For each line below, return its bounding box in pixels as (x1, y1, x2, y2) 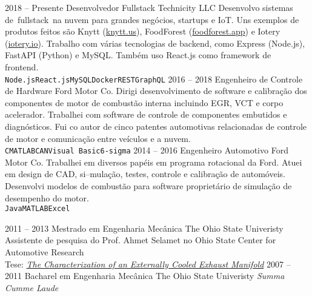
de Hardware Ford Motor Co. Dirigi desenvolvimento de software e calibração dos (5, 84, 307, 97)
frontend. (5, 60, 39, 73)
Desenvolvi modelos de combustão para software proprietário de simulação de (5, 180, 292, 192)
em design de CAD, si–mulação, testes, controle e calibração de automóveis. (5, 167, 285, 180)
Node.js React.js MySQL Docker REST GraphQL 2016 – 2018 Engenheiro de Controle (5, 72, 303, 85)
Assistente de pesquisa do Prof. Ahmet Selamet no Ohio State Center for (5, 234, 276, 246)
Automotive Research (5, 246, 84, 258)
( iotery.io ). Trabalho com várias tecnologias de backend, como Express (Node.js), (5, 36, 305, 49)
